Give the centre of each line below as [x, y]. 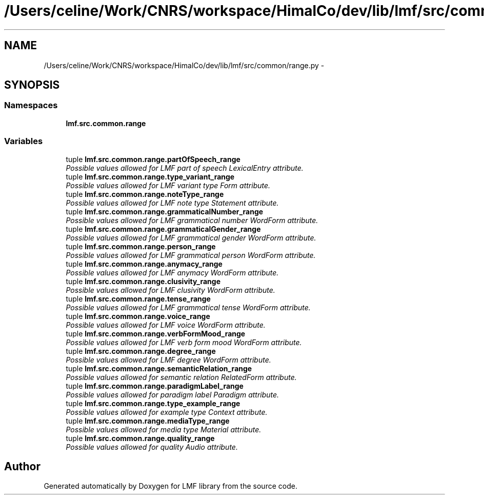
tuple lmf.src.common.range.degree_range [141, 351]
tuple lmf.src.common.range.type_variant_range [150, 176]
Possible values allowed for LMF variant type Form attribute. [168, 185]
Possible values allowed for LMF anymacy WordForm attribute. [172, 272]
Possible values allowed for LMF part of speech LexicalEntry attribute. [185, 168]
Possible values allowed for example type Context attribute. [167, 412]
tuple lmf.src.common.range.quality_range [140, 438]
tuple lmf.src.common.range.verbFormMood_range [156, 333]
